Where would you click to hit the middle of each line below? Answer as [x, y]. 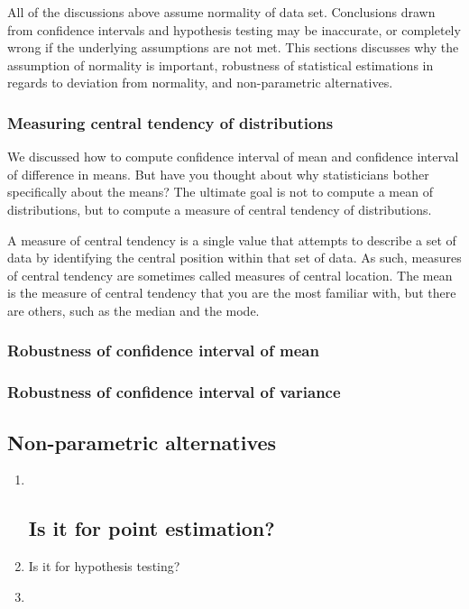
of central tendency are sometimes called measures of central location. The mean [230, 275]
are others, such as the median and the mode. [133, 310]
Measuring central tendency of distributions [170, 122]
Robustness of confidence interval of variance [174, 392]
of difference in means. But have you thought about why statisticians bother [218, 174]
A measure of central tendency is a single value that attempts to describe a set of [232, 240]
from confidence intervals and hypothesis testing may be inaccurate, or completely [234, 29]
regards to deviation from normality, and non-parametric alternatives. [200, 83]
